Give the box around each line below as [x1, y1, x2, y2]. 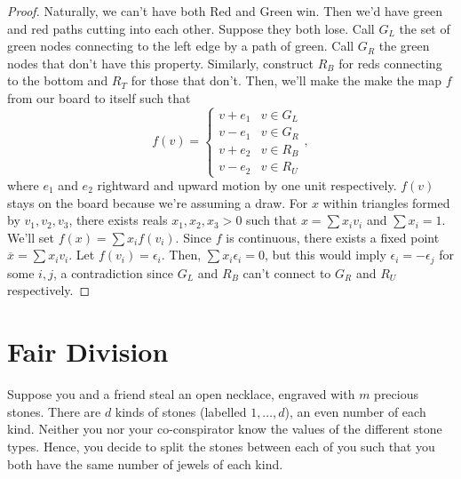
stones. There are [7, 402, 101, 420]
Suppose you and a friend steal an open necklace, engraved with [7, 385, 355, 403]
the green [378, 36, 430, 55]
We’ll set [7, 228, 54, 246]
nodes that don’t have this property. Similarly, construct [7, 53, 314, 72]
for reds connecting [338, 53, 442, 72]
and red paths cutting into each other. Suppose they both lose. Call [7, 19, 375, 37]
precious [374, 385, 418, 403]
